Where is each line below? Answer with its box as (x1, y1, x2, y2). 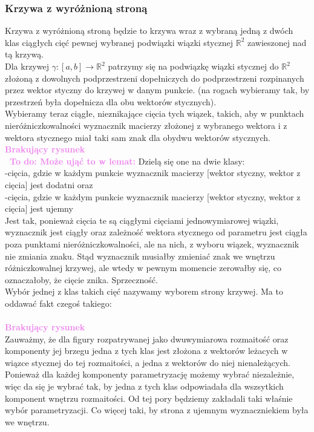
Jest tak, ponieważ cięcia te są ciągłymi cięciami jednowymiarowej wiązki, (5, 214, 279, 226)
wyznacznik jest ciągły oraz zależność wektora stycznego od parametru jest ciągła (5, 226, 307, 238)
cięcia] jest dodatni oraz (5, 178, 93, 191)
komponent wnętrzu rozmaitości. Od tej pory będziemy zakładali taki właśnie (5, 391, 293, 404)
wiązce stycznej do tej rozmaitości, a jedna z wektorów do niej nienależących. (5, 356, 290, 368)
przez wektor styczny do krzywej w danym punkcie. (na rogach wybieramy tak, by (5, 83, 310, 96)
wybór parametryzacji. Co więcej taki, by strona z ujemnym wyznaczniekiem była (5, 404, 309, 416)
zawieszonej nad (247, 36, 307, 48)
